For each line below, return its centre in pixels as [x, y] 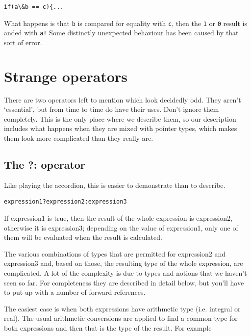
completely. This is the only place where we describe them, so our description [120, 118]
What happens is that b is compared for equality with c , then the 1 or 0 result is [125, 23]
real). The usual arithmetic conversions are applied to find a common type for [121, 318]
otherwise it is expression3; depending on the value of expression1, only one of [121, 227]
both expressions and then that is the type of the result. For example [108, 327]
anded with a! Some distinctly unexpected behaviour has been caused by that [121, 33]
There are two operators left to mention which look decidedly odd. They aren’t [123, 99]
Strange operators [66, 76]
